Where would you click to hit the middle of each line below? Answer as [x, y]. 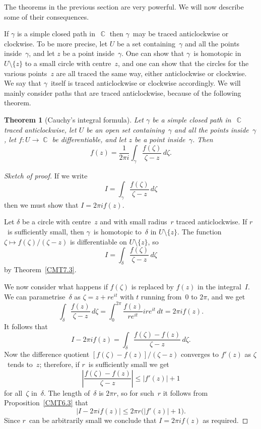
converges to [200, 354]
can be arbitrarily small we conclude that [93, 420]
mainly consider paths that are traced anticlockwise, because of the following [123, 93]
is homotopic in [217, 53]
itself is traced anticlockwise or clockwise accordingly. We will [146, 83]
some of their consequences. [47, 16]
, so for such [135, 392]
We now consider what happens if [56, 287]
